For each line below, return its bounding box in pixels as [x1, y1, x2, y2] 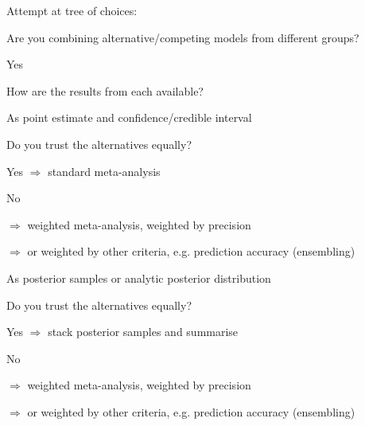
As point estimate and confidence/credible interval [6, 109, 252, 126]
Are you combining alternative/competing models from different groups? [6, 29, 359, 45]
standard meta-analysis [48, 162, 161, 179]
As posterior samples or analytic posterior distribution [6, 269, 271, 286]
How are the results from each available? [6, 82, 204, 99]
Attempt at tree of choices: [6, 2, 138, 18]
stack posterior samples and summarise [48, 323, 239, 340]
